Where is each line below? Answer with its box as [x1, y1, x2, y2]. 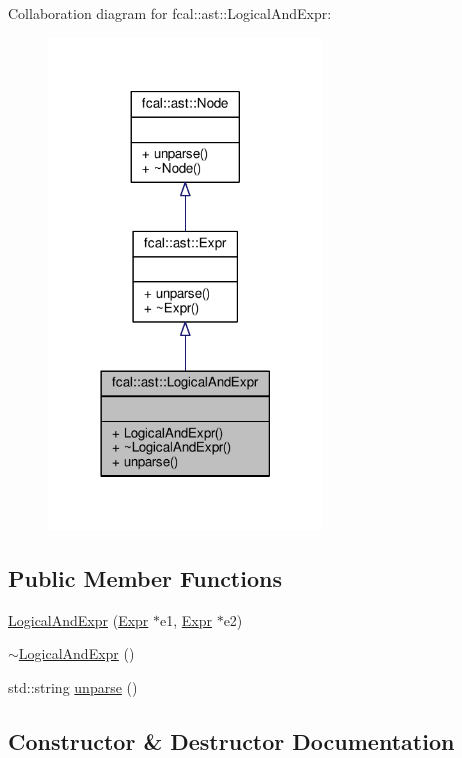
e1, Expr [160, 609, 212, 630]
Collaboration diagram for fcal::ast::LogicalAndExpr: [8, 3, 332, 23]
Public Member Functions [8, 563, 282, 594]
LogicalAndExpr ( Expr [8, 609, 149, 630]
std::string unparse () [8, 677, 138, 698]
